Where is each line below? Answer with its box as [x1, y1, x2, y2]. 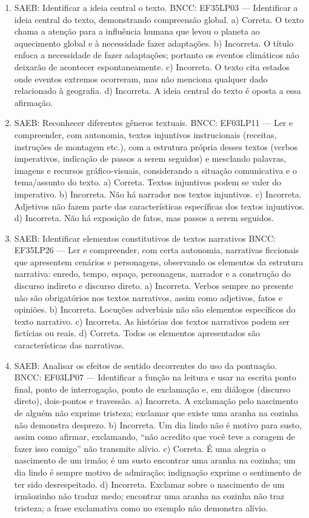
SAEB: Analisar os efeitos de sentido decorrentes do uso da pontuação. [14, 359, 277, 371]
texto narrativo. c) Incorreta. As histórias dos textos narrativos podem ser [14, 314, 290, 327]
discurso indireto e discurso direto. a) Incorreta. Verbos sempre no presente [14, 279, 293, 292]
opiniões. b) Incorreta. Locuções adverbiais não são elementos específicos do [14, 303, 296, 316]
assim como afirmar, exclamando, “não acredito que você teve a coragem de [14, 430, 295, 443]
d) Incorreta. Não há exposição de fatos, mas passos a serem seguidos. [14, 211, 274, 224]
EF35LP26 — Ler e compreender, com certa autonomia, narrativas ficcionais [14, 244, 299, 256]
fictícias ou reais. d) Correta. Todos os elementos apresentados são [14, 327, 260, 339]
